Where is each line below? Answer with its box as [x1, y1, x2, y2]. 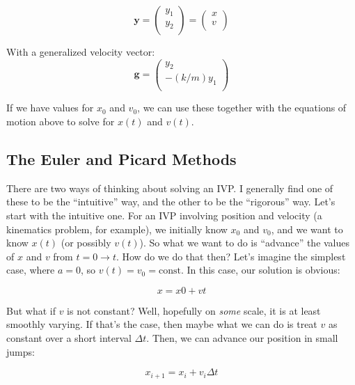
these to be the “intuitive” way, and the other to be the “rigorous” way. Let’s [6, 194, 336, 209]
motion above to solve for [6, 113, 115, 128]
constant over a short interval [6, 331, 132, 345]
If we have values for [6, 100, 94, 115]
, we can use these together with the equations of [137, 100, 347, 115]
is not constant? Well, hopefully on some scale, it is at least [67, 303, 321, 317]
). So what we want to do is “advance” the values [139, 235, 350, 250]
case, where [6, 262, 55, 277]
